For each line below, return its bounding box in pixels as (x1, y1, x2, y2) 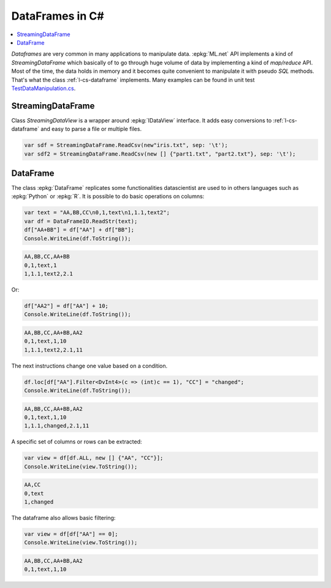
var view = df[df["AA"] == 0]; (24, 530, 119, 538)
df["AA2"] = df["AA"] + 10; (24, 302, 108, 309)
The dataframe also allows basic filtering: (11, 514, 116, 522)
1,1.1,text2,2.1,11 (24, 346, 83, 353)
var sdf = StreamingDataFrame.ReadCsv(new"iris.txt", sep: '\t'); (24, 141, 228, 149)
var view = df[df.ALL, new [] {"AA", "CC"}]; (24, 454, 164, 462)
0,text (24, 490, 44, 497)
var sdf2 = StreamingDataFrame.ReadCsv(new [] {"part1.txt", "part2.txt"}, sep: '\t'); (24, 150, 296, 157)
